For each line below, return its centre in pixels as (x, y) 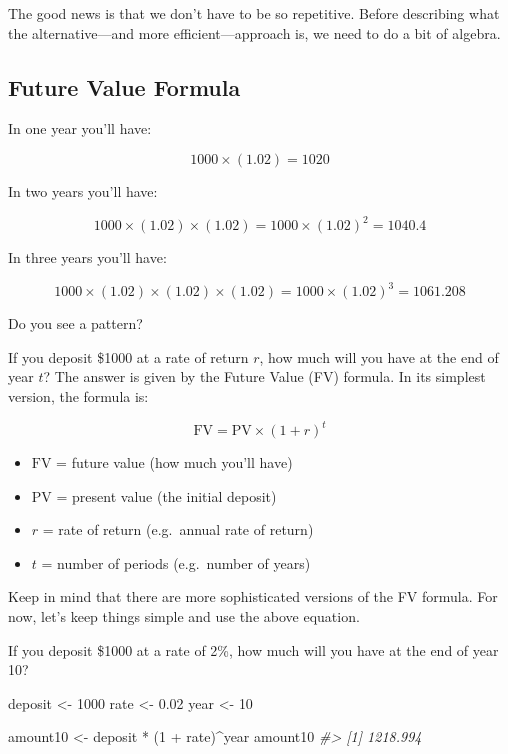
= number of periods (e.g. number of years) (176, 562)
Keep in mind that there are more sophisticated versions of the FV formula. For (253, 596)
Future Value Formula (124, 86)
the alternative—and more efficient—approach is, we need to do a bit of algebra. (254, 32)
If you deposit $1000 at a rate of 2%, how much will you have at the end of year (253, 649)
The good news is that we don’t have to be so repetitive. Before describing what (254, 13)
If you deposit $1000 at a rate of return (128, 356)
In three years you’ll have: (87, 257)
